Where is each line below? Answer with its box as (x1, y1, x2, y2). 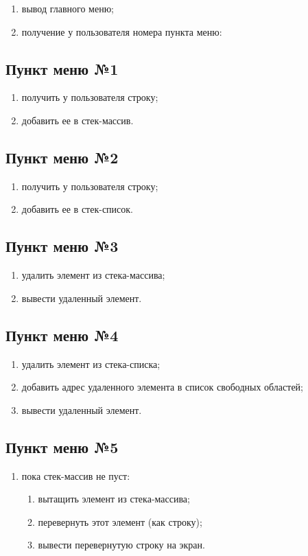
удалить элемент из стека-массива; (21, 268, 165, 282)
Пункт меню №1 (5, 58, 119, 79)
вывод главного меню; (21, 1, 115, 15)
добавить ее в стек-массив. (21, 113, 134, 127)
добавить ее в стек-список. (21, 202, 134, 216)
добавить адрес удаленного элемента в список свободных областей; (21, 380, 303, 394)
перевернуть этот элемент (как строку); (38, 514, 202, 529)
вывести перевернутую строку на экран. (38, 537, 205, 552)
